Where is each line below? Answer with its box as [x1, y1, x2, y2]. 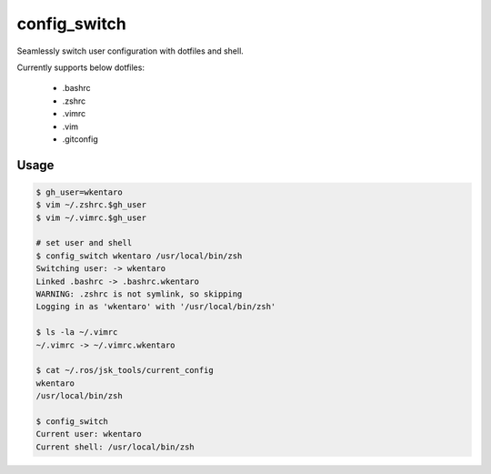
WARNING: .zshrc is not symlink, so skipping [35, 289, 243, 299]
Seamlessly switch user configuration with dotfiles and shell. [16, 45, 245, 56]
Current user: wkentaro [35, 429, 143, 439]
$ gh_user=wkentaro [35, 187, 123, 197]
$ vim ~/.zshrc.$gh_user [35, 200, 147, 210]
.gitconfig [62, 133, 99, 145]
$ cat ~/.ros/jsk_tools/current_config [35, 365, 214, 376]
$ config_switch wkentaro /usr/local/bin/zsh [35, 250, 243, 261]
